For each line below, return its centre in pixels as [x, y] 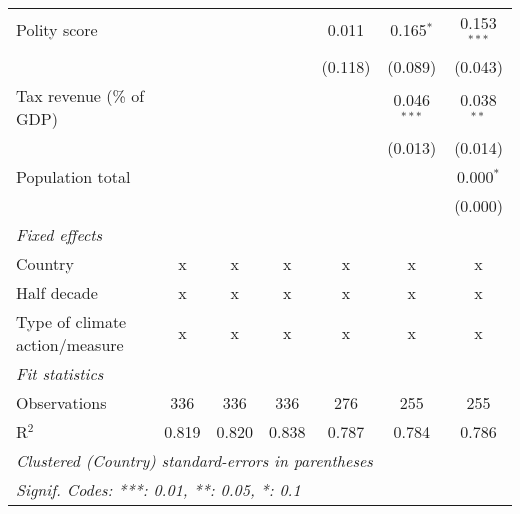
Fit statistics [60, 373]
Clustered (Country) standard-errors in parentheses [194, 460]
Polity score [57, 30]
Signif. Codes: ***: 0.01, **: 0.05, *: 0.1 [158, 489]
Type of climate [71, 321]
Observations [61, 402]
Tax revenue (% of [80, 95]
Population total [73, 176]
